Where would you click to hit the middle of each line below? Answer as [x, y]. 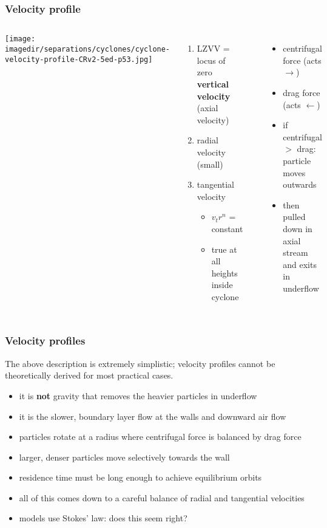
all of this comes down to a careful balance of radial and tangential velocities [162, 497]
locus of [211, 60]
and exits [300, 264]
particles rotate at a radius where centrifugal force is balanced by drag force [160, 437]
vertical [213, 84]
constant [227, 228]
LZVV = [213, 48]
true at [224, 249]
